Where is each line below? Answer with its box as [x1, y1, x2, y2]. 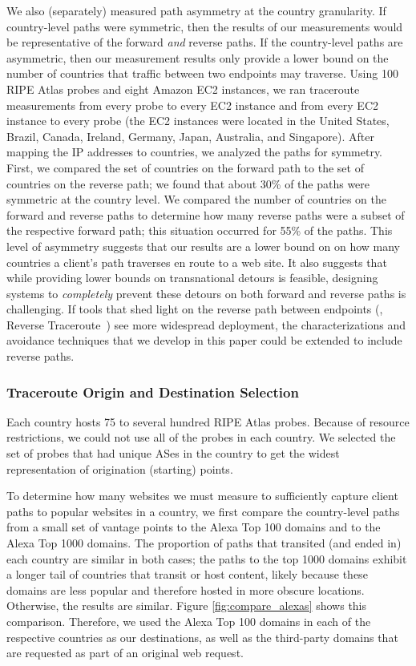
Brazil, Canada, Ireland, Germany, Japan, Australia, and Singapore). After [6, 127, 374, 144]
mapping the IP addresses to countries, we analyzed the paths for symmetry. [6, 143, 383, 160]
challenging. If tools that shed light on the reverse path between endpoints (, [6, 301, 383, 317]
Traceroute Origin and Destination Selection [6, 381, 299, 402]
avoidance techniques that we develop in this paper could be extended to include [6, 332, 402, 349]
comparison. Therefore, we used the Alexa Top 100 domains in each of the [6, 613, 371, 629]
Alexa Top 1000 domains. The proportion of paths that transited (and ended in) [6, 535, 402, 551]
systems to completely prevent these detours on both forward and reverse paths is [6, 285, 406, 301]
